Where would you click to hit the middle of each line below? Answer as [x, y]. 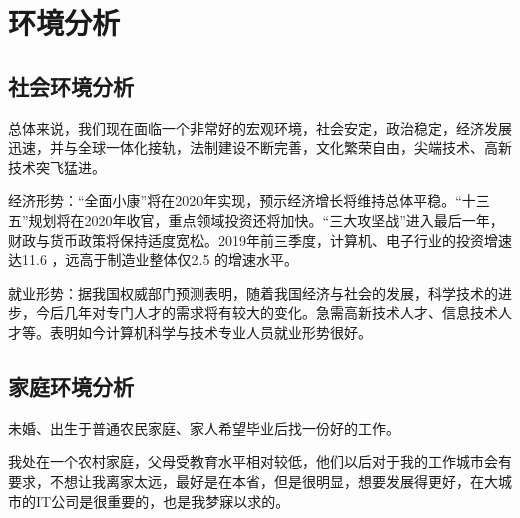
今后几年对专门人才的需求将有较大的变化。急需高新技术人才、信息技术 [266, 312]
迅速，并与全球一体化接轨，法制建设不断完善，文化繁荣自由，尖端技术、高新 [260, 147]
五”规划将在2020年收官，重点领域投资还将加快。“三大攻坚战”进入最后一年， [256, 219]
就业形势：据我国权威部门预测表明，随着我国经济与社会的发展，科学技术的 [253, 292]
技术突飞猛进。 [57, 166]
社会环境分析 [71, 85]
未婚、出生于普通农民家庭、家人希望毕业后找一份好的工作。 [204, 427]
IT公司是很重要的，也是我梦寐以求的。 [162, 500]
